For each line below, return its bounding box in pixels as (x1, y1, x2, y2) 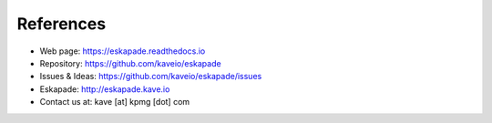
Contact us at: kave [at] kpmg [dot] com (39, 97, 190, 108)
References (16, 14, 107, 34)
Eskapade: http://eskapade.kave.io (39, 83, 170, 95)
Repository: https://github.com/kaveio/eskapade (39, 57, 222, 68)
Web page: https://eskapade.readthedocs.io (39, 46, 206, 56)
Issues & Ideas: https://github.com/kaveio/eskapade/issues (39, 71, 262, 82)
